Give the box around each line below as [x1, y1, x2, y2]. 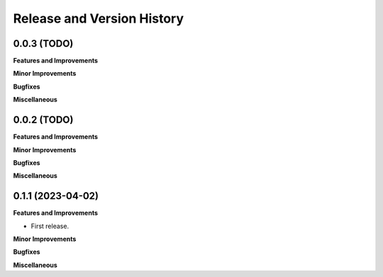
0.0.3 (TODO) [13, 38, 74, 50]
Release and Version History [13, 11, 184, 26]
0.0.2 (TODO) [13, 114, 74, 126]
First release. [30, 222, 70, 230]
